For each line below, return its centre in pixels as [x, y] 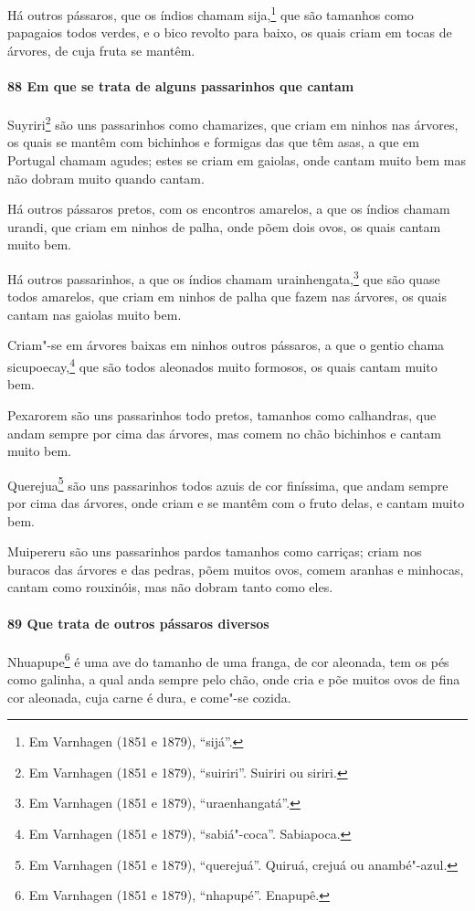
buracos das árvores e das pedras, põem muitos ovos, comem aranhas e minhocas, [236, 569]
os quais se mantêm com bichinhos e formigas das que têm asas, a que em [213, 142]
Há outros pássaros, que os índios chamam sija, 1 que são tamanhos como [211, 13]
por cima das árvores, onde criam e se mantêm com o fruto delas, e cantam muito [236, 502]
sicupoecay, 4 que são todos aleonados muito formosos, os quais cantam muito [222, 365]
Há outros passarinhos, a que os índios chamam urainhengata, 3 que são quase [224, 277]
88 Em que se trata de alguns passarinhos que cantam [181, 86]
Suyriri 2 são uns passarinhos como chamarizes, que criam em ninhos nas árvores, [233, 123]
